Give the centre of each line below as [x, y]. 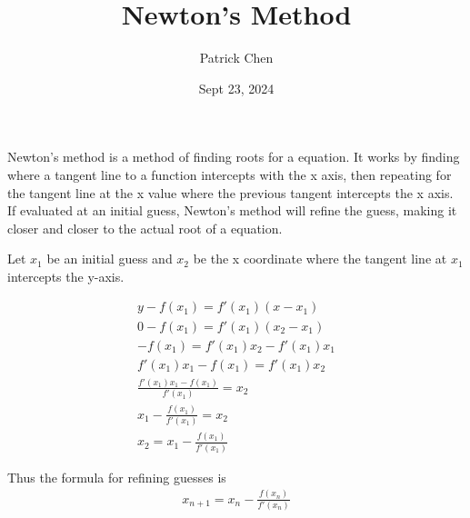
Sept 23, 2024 [236, 88]
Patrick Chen [236, 58]
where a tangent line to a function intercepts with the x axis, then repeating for [230, 174]
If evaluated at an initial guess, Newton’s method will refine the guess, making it [232, 210]
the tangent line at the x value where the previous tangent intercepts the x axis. [230, 192]
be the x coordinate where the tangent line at [320, 259]
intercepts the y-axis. [66, 276]
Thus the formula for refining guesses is [117, 477]
